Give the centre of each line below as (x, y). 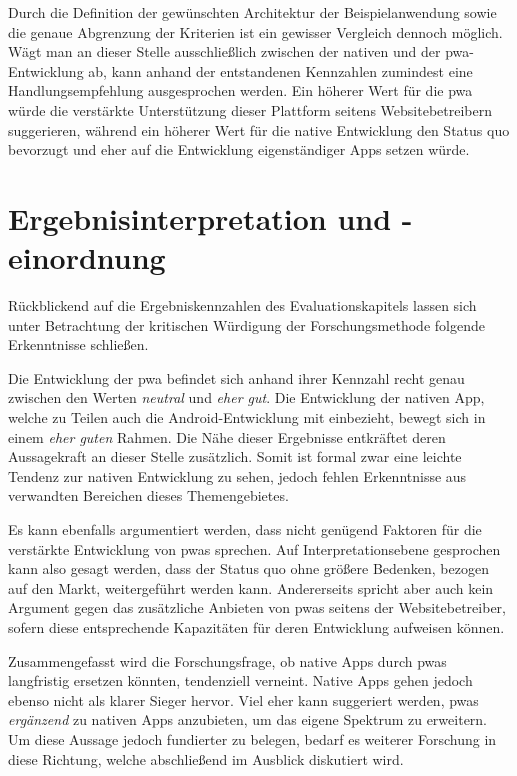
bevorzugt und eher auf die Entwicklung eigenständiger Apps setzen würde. (239, 149)
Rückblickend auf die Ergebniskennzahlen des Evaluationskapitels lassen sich (242, 305)
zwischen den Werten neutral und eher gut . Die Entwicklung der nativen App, (246, 397)
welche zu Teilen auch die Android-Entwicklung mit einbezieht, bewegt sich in (247, 417)
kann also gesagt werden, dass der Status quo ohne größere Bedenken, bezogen (248, 568)
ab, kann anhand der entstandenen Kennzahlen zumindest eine (280, 70)
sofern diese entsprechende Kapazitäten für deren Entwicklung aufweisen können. (256, 626)
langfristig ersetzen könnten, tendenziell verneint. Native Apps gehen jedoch (240, 680)
